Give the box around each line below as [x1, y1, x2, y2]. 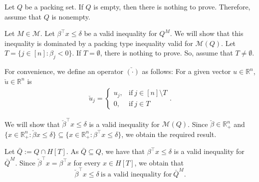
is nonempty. [51, 11, 90, 21]
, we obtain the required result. [121, 128, 217, 139]
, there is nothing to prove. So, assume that [100, 47, 233, 58]
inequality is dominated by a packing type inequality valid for [4, 37, 193, 48]
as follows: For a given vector [142, 66, 231, 76]
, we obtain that [134, 157, 184, 167]
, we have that [101, 146, 145, 156]
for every [73, 157, 101, 167]
